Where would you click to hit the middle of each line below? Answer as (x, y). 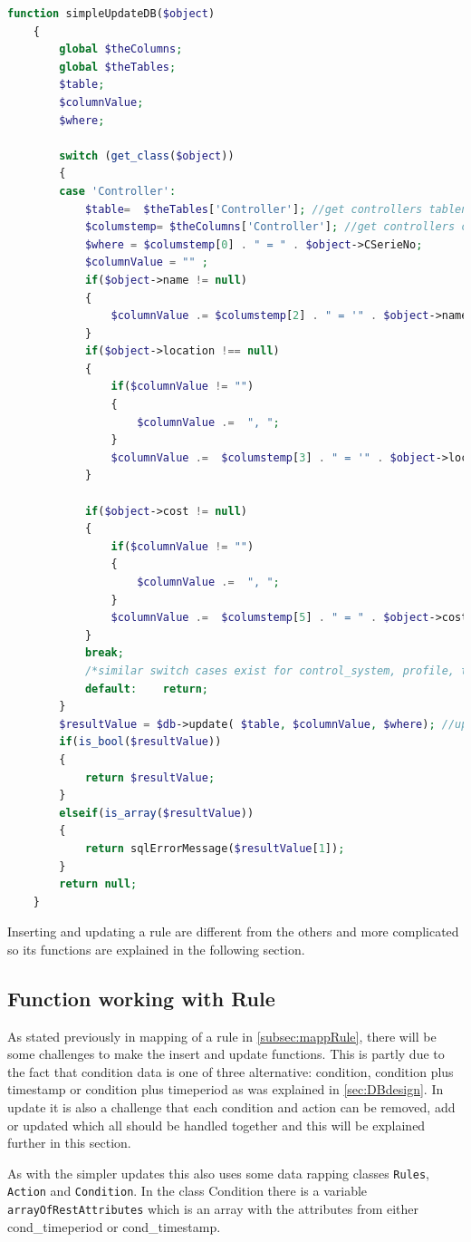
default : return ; (146, 689)
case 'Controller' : (118, 191)
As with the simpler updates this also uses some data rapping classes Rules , (219, 1173)
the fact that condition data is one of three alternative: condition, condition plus (231, 1071)
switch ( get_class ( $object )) (147, 155)
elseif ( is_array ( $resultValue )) (157, 813)
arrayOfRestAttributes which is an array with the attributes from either (213, 1209)
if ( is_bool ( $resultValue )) (140, 742)
